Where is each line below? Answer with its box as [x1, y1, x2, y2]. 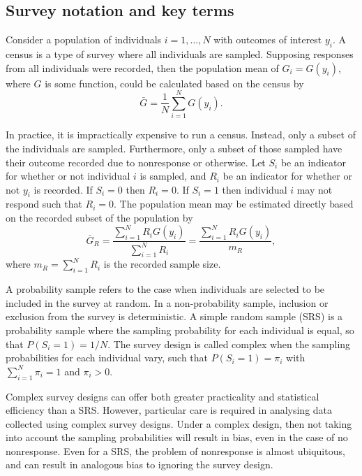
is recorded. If [33, 182, 93, 196]
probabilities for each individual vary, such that [6, 350, 209, 365]
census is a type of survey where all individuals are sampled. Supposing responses [6, 47, 354, 61]
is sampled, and [139, 168, 206, 183]
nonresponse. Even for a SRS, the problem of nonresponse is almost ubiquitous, [6, 443, 345, 458]
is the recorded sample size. [103, 257, 221, 271]
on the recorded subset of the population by [6, 210, 193, 225]
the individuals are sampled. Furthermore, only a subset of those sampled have [6, 140, 342, 155]
